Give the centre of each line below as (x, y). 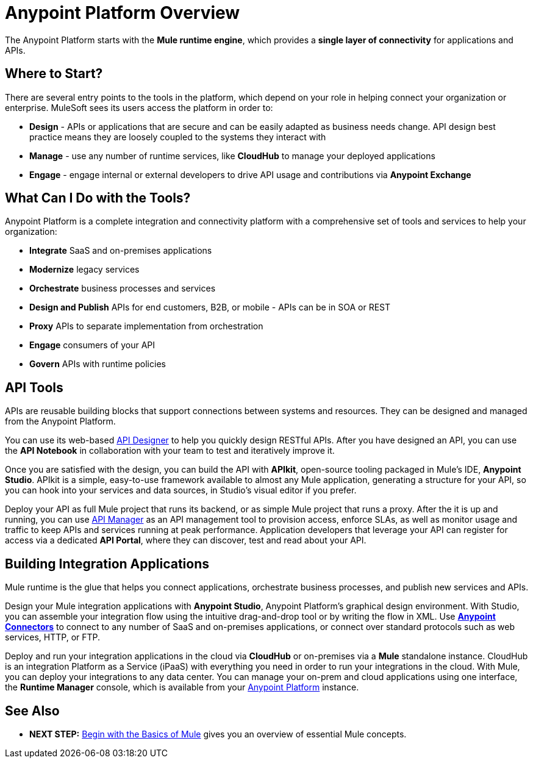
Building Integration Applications (107, 564)
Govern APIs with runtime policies (98, 364)
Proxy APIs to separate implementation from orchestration (146, 326)
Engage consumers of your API (92, 345)
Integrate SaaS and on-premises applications (121, 251)
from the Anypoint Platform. (60, 421)
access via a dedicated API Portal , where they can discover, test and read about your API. (186, 540)
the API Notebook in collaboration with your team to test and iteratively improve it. (170, 451)
